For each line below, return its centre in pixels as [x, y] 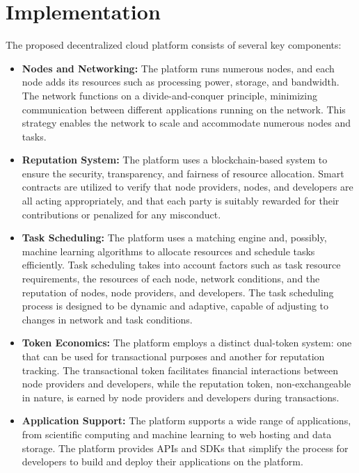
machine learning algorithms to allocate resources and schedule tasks [168, 251]
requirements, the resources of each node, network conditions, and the [171, 279]
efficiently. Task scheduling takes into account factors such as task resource [181, 265]
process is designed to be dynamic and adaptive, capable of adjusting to [175, 306]
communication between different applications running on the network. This [184, 109]
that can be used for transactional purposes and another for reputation [173, 356]
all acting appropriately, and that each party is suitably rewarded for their [181, 201]
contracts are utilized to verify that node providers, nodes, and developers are [188, 187]
